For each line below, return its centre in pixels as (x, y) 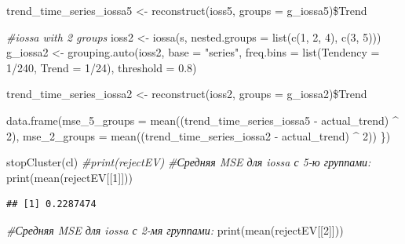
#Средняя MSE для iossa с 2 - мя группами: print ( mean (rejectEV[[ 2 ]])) (175, 229)
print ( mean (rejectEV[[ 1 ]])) (69, 177)
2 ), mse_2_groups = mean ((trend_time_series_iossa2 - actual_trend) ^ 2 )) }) (199, 135)
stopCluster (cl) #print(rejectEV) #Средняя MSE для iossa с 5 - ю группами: (189, 162)
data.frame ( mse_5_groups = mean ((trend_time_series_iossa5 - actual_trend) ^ (202, 120)
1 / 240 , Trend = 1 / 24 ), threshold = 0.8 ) (102, 67)
